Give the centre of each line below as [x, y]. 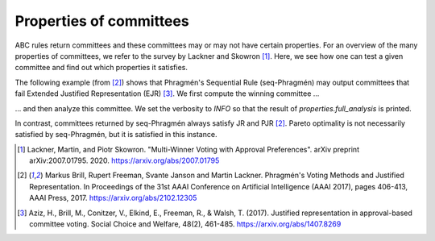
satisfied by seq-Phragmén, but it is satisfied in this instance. [116, 135]
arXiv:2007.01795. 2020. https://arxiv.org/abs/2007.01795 [124, 160]
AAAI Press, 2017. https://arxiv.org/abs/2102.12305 [113, 198]
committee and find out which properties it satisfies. [101, 68]
